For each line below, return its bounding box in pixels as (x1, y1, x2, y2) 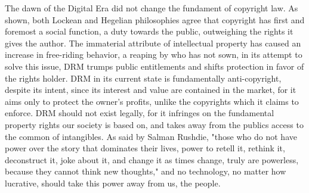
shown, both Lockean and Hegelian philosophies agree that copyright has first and (5, 13, 305, 26)
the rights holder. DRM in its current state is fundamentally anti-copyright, (5, 71, 282, 84)
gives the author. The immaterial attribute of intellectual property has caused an (5, 36, 301, 49)
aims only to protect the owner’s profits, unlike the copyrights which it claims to (5, 95, 299, 107)
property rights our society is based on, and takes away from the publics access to (5, 118, 304, 130)
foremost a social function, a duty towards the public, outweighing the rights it (5, 25, 293, 38)
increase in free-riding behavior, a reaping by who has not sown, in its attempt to (5, 48, 302, 61)
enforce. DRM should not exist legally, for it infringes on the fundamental (5, 107, 274, 119)
